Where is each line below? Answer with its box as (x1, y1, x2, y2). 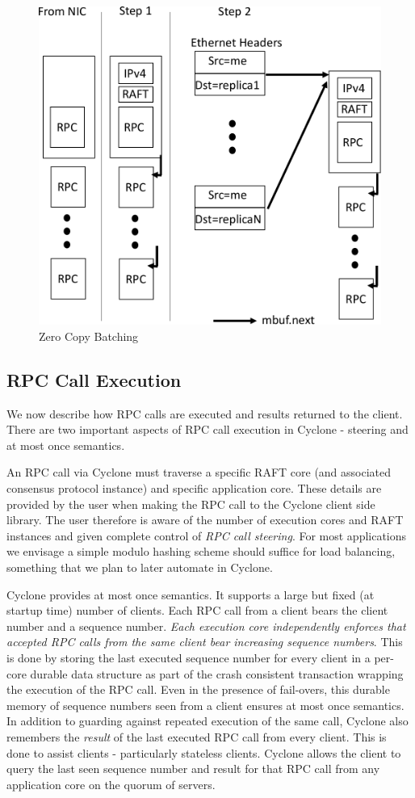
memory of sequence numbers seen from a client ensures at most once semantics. (6, 696, 405, 713)
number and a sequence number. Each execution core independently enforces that (6, 617, 406, 634)
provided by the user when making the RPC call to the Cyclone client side (6, 495, 375, 512)
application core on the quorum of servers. (6, 775, 216, 792)
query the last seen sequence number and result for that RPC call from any (6, 760, 380, 777)
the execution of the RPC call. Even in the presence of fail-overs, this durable (6, 681, 390, 698)
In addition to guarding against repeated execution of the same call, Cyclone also (6, 712, 409, 729)
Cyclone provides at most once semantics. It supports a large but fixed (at (6, 586, 375, 603)
